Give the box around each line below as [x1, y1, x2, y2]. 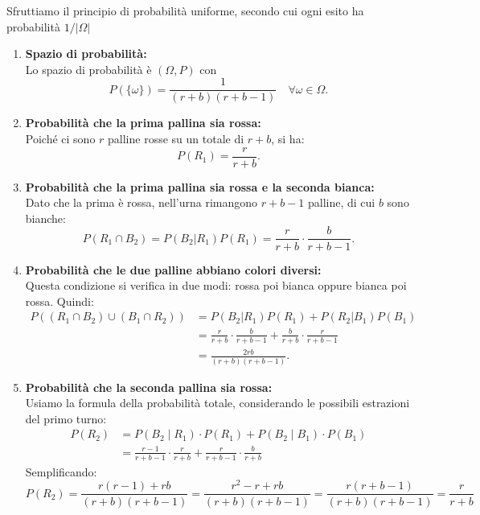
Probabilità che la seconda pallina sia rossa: [25, 378, 273, 395]
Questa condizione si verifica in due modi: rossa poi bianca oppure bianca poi [25, 277, 407, 294]
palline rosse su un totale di [108, 130, 244, 147]
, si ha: [271, 130, 305, 147]
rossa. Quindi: [25, 292, 94, 309]
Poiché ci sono [25, 130, 96, 147]
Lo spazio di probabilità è [25, 60, 152, 77]
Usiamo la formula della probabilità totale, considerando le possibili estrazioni [25, 394, 410, 411]
